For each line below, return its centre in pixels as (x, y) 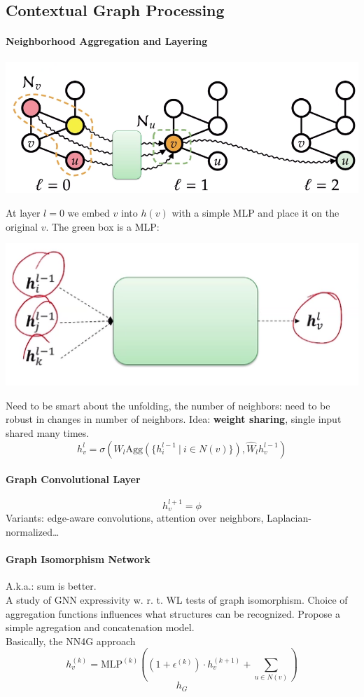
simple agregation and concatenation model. (100, 627)
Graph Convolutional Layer (73, 479)
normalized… (33, 532)
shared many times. (48, 433)
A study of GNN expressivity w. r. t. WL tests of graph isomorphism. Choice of (177, 599)
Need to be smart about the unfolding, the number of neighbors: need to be (168, 405)
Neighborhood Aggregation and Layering (107, 41)
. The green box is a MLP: (103, 226)
